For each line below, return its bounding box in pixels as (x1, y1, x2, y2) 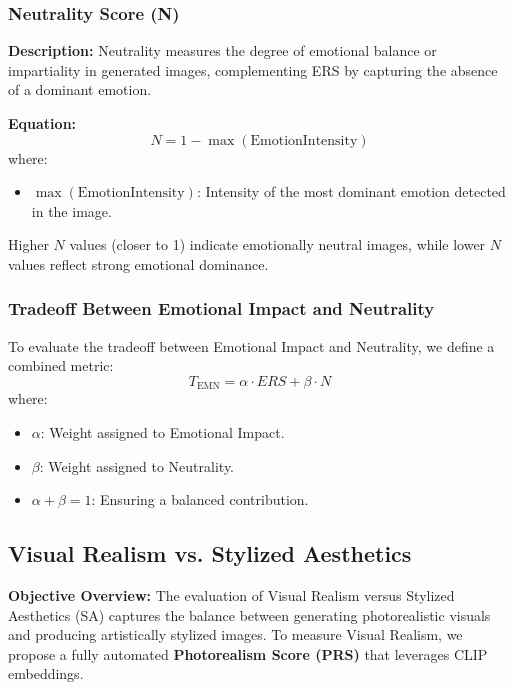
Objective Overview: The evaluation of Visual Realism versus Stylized (8, 585, 455, 605)
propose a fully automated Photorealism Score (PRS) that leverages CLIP (8, 643, 488, 664)
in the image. (31, 200, 112, 221)
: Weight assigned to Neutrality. (39, 455, 234, 476)
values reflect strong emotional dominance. (8, 253, 269, 274)
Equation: (8, 113, 77, 133)
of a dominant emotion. (8, 79, 152, 100)
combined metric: (8, 355, 114, 376)
